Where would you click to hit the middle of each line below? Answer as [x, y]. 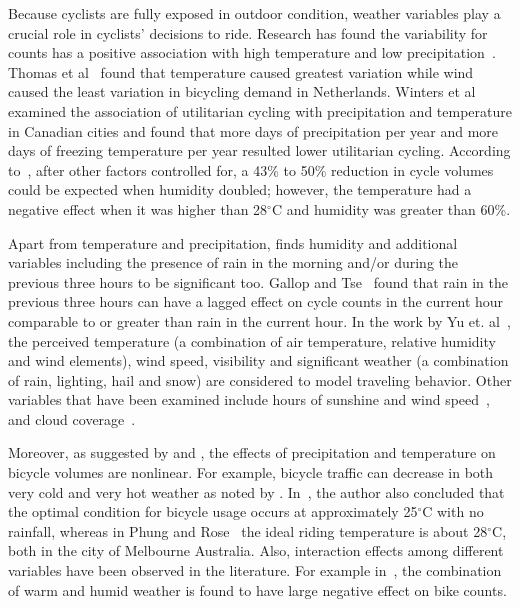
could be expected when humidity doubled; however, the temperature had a [240, 189]
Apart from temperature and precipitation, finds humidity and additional [233, 242]
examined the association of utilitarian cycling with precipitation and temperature [260, 110]
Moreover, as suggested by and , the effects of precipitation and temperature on [252, 452]
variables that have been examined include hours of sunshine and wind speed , [249, 399]
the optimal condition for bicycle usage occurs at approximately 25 [213, 511]
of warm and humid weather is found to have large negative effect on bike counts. [257, 589]
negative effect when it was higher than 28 [138, 208]
